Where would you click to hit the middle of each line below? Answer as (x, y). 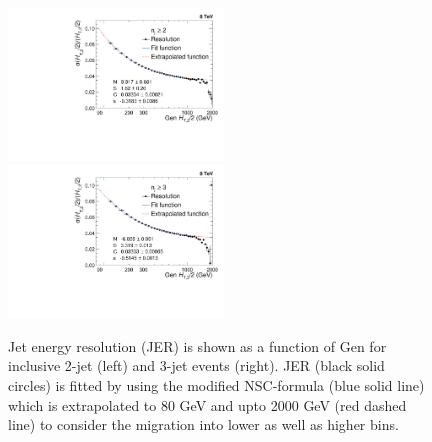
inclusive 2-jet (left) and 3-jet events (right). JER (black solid (196, 365)
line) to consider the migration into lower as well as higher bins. (203, 424)
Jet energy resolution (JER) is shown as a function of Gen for (197, 345)
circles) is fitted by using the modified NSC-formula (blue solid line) (216, 385)
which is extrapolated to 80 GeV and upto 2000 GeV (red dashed (207, 404)
